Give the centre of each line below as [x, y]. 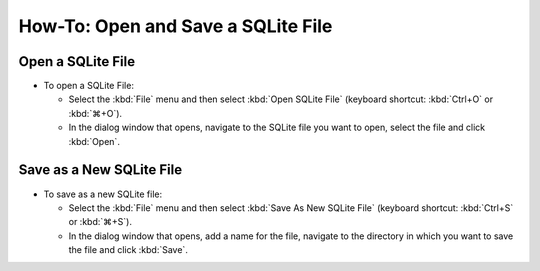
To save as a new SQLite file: [103, 194]
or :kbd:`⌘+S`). [100, 222]
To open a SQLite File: [89, 86]
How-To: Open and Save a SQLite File [175, 26]
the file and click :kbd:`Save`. [128, 250]
